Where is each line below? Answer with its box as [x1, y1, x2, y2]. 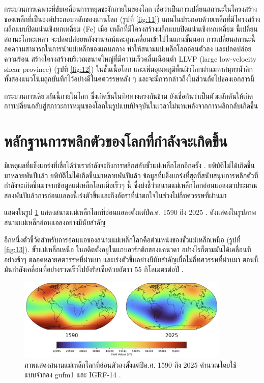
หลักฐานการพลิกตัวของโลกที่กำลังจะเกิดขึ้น [4, 130, 227, 151]
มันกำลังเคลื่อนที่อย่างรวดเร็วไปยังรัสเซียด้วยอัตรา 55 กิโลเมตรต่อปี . [4, 264, 184, 275]
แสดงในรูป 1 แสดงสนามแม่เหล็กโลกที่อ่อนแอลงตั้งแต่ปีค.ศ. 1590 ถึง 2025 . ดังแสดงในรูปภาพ [4, 207, 256, 217]
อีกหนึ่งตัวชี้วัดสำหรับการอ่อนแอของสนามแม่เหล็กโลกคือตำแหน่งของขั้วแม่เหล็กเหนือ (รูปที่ [4, 234, 241, 244]
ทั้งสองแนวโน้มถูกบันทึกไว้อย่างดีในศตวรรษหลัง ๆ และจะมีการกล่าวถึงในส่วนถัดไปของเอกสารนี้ [4, 73, 255, 84]
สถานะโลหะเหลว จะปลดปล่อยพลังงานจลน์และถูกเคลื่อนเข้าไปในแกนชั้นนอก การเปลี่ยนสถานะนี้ [4, 33, 255, 44]
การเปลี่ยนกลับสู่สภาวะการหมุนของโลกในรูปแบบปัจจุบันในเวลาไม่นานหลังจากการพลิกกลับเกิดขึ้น [4, 100, 258, 111]
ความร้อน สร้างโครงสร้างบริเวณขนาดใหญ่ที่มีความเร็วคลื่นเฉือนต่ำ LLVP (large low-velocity [4, 53, 257, 64]
